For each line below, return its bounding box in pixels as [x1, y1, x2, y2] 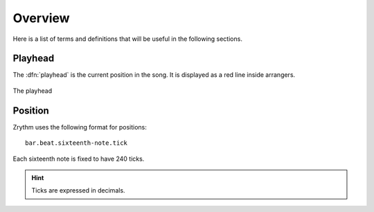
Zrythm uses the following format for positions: [12, 123, 147, 131]
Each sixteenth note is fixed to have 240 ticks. [12, 154, 145, 163]
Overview [12, 10, 70, 26]
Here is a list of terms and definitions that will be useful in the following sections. [12, 35, 242, 43]
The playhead [12, 87, 52, 95]
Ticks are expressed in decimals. [31, 186, 125, 195]
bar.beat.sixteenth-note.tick [25, 139, 128, 147]
